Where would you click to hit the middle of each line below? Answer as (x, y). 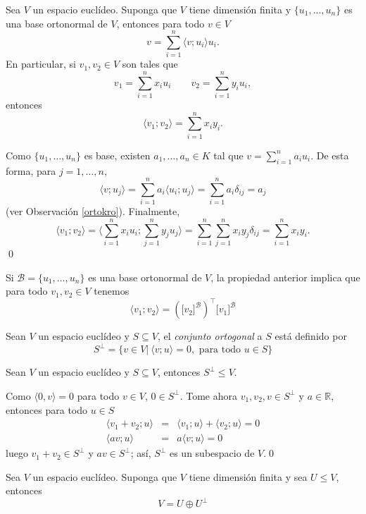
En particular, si (41, 64)
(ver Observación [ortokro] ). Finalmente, (93, 211)
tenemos (112, 291)
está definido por (311, 336)
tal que (228, 155)
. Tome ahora (208, 395)
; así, (141, 453)
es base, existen (117, 155)
